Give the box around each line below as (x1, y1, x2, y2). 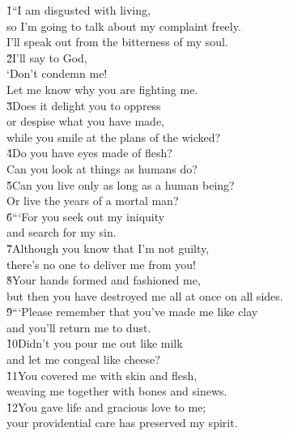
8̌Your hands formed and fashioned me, (6, 271, 201, 289)
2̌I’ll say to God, (6, 49, 87, 66)
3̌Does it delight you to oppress (6, 96, 161, 113)
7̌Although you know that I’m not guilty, (6, 239, 210, 256)
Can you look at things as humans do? (6, 160, 198, 177)
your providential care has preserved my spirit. (6, 414, 238, 431)
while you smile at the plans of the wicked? (6, 128, 221, 145)
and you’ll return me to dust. (6, 318, 151, 336)
